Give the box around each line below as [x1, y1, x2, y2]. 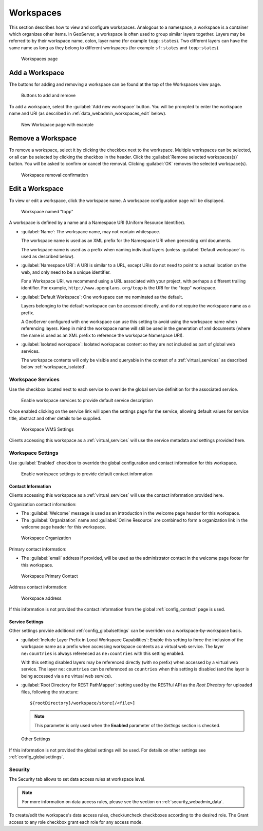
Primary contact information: [9, 546, 67, 552]
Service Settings [9, 619, 44, 625]
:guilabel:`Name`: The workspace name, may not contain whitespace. [21, 228, 160, 234]
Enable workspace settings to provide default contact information [21, 471, 153, 477]
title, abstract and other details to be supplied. [9, 415, 102, 421]
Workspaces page [21, 56, 58, 62]
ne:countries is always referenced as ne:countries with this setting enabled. [21, 650, 185, 656]
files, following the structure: [21, 689, 79, 695]
